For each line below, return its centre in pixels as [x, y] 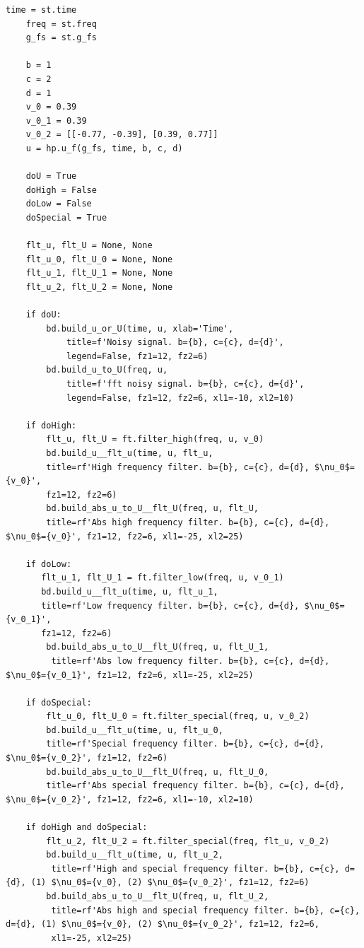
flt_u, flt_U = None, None [89, 246]
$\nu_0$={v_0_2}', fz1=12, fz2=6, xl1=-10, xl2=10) [130, 799]
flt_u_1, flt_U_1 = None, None [99, 273]
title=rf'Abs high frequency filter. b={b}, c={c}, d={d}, [188, 522]
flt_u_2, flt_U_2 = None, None [99, 287]
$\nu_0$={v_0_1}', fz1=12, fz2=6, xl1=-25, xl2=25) [130, 675]
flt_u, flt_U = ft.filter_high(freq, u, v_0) [155, 439]
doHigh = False [61, 190]
